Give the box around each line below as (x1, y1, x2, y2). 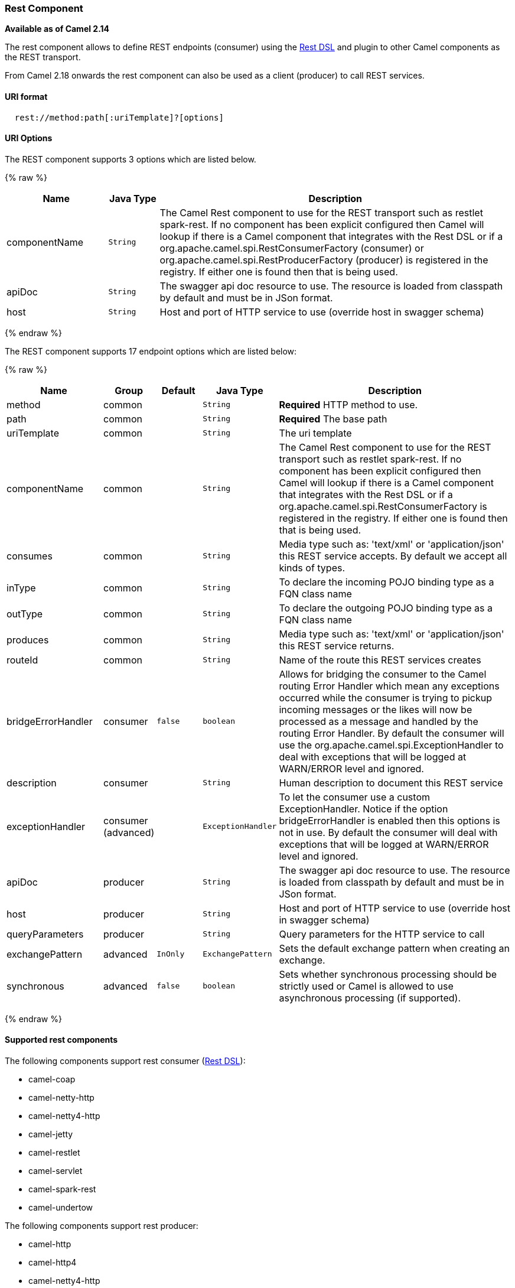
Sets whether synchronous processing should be (279, 968, 497, 980)
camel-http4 (28, 1257, 77, 1268)
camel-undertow (28, 1202, 93, 1213)
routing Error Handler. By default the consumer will (279, 727, 504, 739)
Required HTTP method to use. (279, 398, 418, 411)
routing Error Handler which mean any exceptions (279, 679, 500, 692)
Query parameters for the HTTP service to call (279, 928, 485, 940)
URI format (5, 91, 48, 102)
